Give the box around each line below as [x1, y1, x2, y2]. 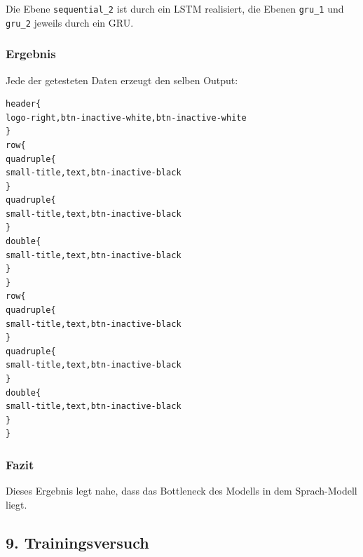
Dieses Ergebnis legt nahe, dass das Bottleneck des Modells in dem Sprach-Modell [6, 483, 357, 498]
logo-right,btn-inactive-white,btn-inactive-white [6, 112, 247, 123]
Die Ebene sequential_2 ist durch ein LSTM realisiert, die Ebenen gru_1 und [6, 1, 344, 15]
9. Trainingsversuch [6, 531, 149, 553]
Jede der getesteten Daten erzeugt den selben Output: [6, 72, 238, 87]
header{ [6, 99, 41, 109]
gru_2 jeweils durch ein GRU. [6, 15, 134, 29]
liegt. [6, 497, 27, 511]
